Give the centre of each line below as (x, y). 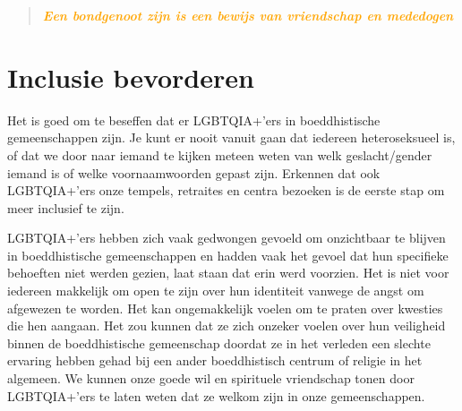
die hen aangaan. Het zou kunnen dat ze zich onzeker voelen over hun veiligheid (227, 325)
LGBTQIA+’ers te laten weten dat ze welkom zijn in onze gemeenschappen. (216, 395)
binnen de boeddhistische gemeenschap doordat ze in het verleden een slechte (219, 342)
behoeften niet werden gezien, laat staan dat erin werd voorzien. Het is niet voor (228, 273)
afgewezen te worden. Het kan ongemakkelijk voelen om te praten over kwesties (225, 308)
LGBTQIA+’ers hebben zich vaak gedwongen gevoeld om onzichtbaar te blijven (227, 238)
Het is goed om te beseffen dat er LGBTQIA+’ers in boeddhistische (194, 120)
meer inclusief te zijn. (66, 207)
